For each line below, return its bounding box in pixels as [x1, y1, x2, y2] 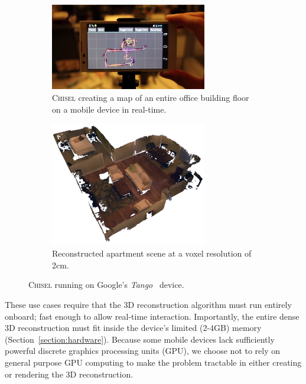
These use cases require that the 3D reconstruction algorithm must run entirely [5, 298, 292, 310]
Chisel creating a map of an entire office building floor [52, 91, 249, 104]
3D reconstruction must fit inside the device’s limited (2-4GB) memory [5, 321, 262, 334]
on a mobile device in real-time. [52, 103, 167, 115]
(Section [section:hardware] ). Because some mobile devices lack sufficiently [5, 333, 275, 345]
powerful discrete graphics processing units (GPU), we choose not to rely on [5, 344, 281, 357]
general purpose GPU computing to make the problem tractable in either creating [5, 356, 302, 368]
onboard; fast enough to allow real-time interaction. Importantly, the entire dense [5, 310, 300, 322]
